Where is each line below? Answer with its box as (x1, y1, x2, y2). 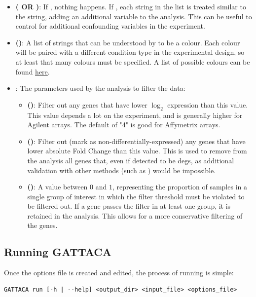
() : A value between (27, 182, 88, 192)
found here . (15, 66, 50, 76)
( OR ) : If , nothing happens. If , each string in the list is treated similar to (15, 1, 246, 11)
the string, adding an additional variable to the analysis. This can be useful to (15, 11, 252, 21)
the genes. (27, 220, 58, 230)
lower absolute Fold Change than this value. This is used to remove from (27, 146, 247, 156)
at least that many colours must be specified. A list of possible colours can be (15, 56, 250, 67)
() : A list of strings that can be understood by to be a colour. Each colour (15, 37, 240, 47)
